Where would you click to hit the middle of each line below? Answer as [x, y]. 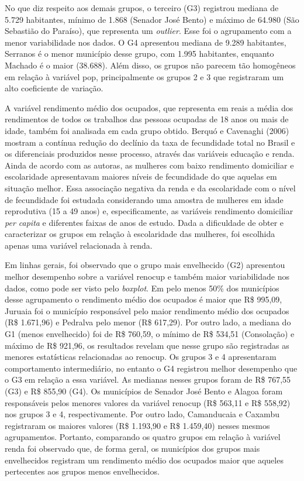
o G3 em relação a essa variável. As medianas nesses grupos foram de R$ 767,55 [148, 379]
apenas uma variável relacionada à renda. [79, 245]
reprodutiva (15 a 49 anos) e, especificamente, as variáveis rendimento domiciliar [149, 211]
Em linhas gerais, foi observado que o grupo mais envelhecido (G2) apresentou [145, 265]
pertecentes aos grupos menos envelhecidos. [82, 471]
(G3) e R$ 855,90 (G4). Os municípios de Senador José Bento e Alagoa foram [144, 391]
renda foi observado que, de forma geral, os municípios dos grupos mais [132, 448]
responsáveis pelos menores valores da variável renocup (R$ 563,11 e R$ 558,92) [148, 402]
